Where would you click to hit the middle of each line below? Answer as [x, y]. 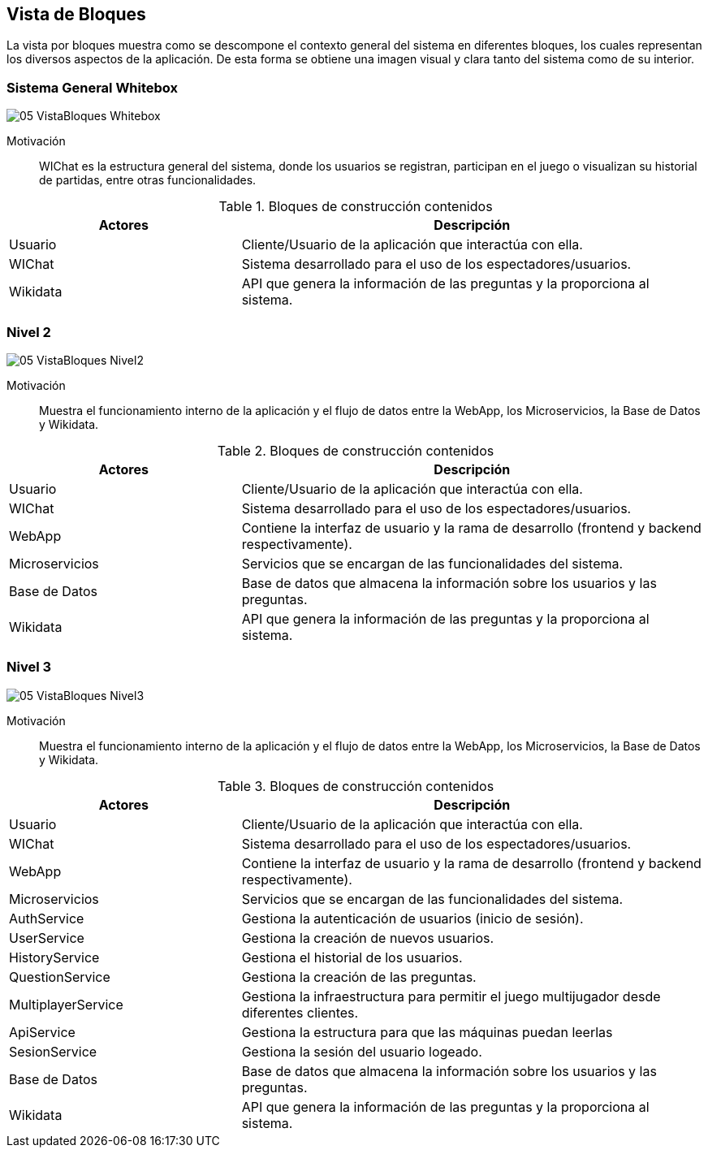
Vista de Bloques [76, 14]
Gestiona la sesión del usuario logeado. [362, 1051]
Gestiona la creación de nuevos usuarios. [368, 938]
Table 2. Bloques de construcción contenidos [356, 450]
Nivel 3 [29, 667]
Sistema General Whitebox [93, 87]
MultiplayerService [66, 1004]
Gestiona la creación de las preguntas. [359, 977]
